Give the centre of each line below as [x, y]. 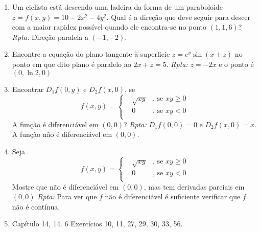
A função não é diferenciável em [62, 134]
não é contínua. [36, 206]
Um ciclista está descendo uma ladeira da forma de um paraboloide [117, 7]
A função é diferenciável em [55, 124]
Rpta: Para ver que [67, 196]
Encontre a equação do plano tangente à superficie [91, 54]
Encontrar [28, 89]
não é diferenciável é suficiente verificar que [173, 196]
